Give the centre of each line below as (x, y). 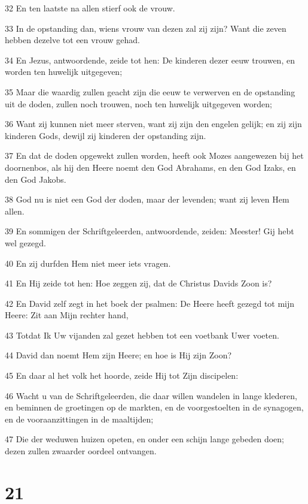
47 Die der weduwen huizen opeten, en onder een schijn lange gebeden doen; (144, 439)
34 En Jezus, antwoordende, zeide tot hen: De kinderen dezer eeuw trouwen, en (150, 60)
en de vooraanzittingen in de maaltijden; (79, 419)
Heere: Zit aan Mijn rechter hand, (67, 315)
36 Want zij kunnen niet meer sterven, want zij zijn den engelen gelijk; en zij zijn (153, 124)
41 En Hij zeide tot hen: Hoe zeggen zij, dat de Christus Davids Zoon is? (138, 283)
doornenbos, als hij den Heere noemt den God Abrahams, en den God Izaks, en (150, 167)
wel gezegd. (25, 242)
